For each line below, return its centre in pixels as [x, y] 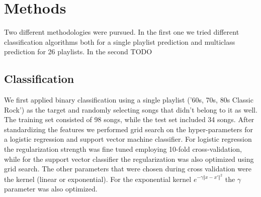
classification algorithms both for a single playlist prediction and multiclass [120, 41]
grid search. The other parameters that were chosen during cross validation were [128, 169]
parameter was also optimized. [51, 189]
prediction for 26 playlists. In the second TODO [78, 52]
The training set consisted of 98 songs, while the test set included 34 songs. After [129, 119]
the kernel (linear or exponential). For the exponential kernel [98, 179]
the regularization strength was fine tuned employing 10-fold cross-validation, [123, 149]
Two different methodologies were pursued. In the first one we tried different [122, 32]
